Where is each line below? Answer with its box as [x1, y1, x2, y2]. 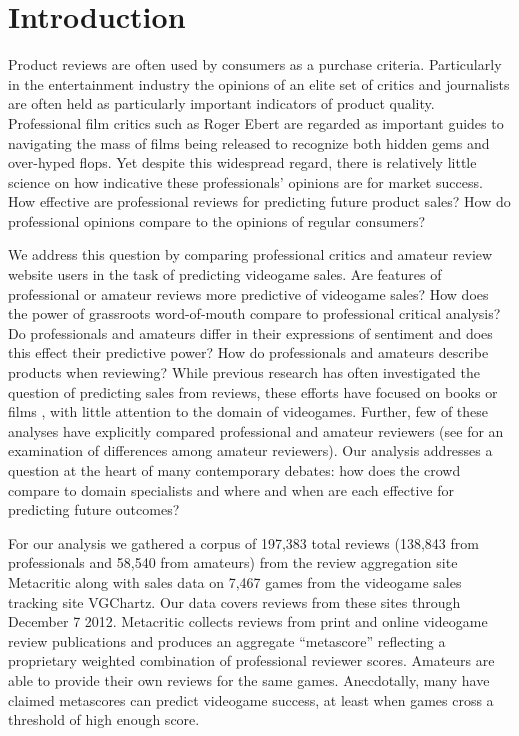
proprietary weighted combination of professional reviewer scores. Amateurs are [8, 650, 495, 671]
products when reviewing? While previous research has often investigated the [8, 362, 480, 383]
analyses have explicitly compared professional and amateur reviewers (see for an [8, 420, 504, 441]
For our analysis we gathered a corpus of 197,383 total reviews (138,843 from [8, 532, 479, 553]
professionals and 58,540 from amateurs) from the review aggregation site [8, 552, 458, 573]
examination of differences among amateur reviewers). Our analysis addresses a [8, 440, 493, 461]
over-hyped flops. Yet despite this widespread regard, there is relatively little [8, 152, 477, 173]
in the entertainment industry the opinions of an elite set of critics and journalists [8, 73, 510, 94]
